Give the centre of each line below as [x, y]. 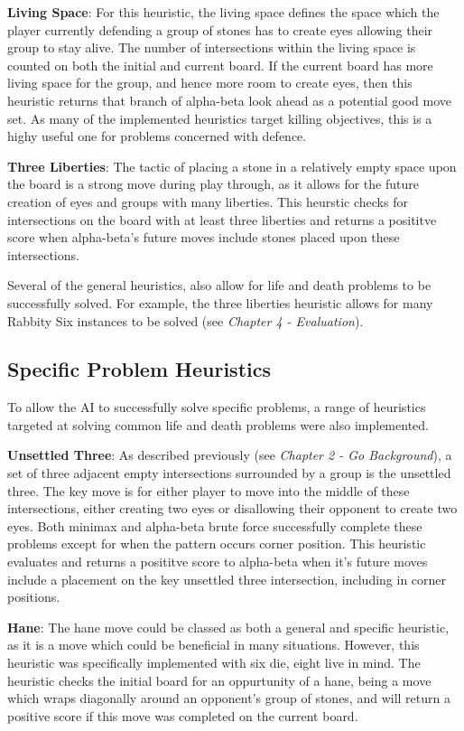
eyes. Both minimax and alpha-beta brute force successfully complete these [215, 525]
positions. [34, 597]
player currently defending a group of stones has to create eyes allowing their [220, 29]
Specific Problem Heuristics [139, 369]
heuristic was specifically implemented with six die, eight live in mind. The [214, 663]
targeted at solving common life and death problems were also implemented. [218, 424]
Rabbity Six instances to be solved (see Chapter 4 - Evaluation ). [186, 320]
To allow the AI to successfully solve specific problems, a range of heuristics [217, 407]
